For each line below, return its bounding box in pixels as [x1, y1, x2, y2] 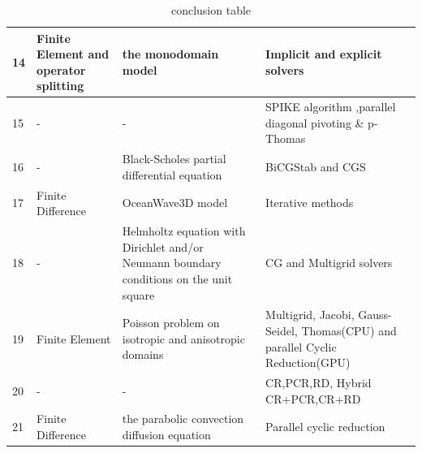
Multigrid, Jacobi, [265, 306, 355, 323]
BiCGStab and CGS [265, 158, 366, 175]
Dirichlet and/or [122, 238, 204, 255]
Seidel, [265, 321, 298, 339]
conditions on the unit [122, 270, 233, 287]
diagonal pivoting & [265, 114, 364, 131]
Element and [37, 45, 110, 63]
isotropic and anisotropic [122, 330, 245, 347]
